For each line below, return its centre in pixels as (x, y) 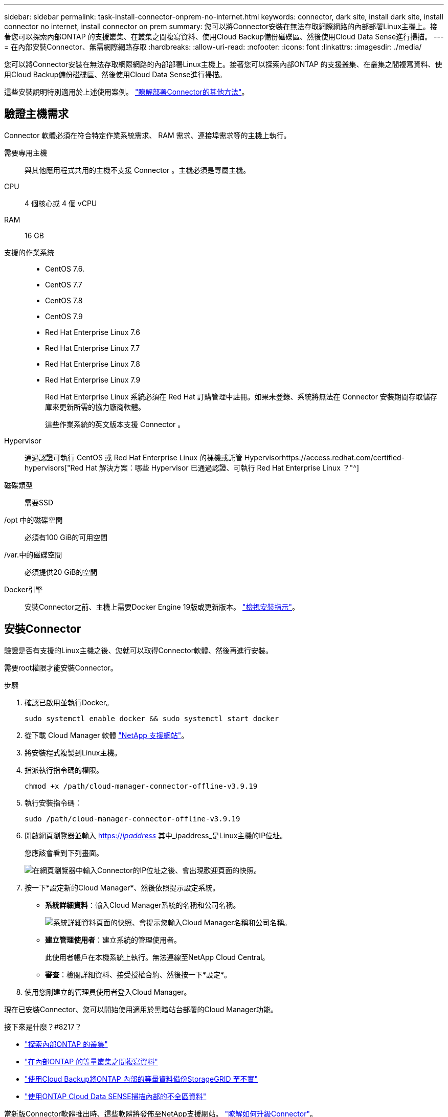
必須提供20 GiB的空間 (61, 572)
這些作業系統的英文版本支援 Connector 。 (115, 424)
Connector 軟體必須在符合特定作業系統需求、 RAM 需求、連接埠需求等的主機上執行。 (148, 135)
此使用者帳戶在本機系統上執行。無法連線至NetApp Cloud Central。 (157, 957)
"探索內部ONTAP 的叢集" (66, 1044)
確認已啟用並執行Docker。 (69, 702)
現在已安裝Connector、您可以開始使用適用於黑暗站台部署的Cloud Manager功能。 (141, 1009)
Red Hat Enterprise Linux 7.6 (93, 332)
